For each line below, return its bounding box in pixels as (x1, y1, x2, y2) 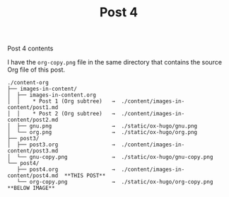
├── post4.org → (16, 166, 115, 174)
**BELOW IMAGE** (7, 185, 55, 192)
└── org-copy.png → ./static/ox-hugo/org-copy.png (16, 179, 213, 186)
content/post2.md (7, 116, 59, 124)
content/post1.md (7, 104, 59, 111)
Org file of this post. (7, 65, 66, 74)
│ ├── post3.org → (7, 141, 115, 149)
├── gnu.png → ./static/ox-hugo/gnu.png (16, 123, 198, 130)
